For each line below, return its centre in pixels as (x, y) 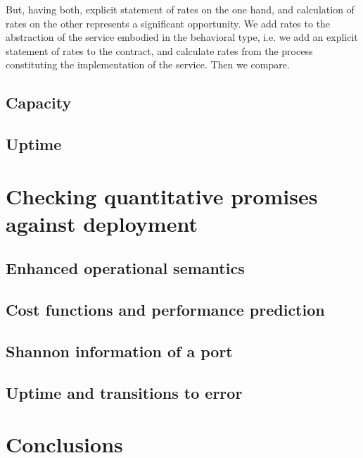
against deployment (102, 223)
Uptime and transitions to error (124, 392)
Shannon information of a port (119, 351)
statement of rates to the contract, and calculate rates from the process (159, 50)
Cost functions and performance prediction (165, 310)
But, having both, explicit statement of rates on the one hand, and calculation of (180, 9)
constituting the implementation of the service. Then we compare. (148, 64)
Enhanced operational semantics (125, 268)
